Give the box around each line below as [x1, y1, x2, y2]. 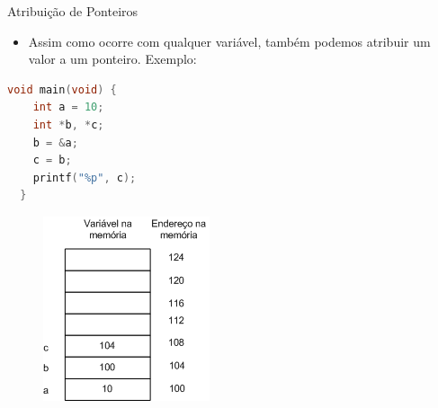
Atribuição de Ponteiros [7, 2, 139, 20]
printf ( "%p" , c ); [32, 171, 137, 184]
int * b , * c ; [32, 118, 104, 131]
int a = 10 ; [32, 101, 104, 114]
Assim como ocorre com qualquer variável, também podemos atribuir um [28, 31, 431, 50]
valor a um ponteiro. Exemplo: [28, 49, 197, 68]
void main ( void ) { [7, 83, 117, 96]
